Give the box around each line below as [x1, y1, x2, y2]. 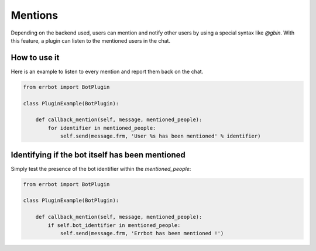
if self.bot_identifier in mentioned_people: [47, 222, 181, 228]
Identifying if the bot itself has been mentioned [11, 150, 186, 160]
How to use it [11, 53, 60, 63]
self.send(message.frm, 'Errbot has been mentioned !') [60, 230, 224, 236]
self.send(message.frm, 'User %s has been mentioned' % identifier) [60, 133, 261, 140]
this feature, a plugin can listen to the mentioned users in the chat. [11, 37, 171, 44]
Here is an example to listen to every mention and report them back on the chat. [11, 68, 204, 75]
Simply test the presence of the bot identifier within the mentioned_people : [11, 165, 191, 172]
